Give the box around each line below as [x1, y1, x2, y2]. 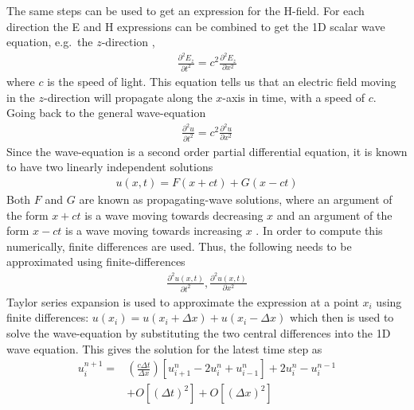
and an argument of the [276, 206, 393, 223]
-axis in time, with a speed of [222, 88, 365, 105]
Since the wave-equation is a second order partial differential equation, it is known [6, 143, 408, 159]
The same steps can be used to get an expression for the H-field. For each [6, 2, 365, 18]
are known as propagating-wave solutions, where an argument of [79, 190, 393, 207]
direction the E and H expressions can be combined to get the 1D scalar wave [6, 18, 385, 34]
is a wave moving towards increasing [65, 222, 242, 239]
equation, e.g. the [6, 33, 93, 50]
